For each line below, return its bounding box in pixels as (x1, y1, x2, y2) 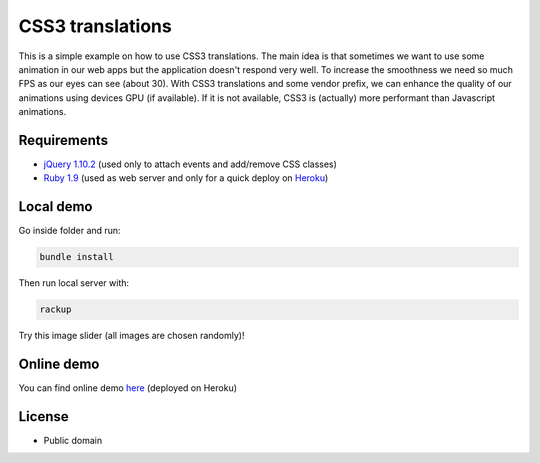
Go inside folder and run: (18, 225, 121, 237)
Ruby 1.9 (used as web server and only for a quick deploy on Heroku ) (43, 172, 329, 184)
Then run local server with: (18, 277, 130, 289)
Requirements (18, 131, 109, 149)
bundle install (39, 251, 114, 263)
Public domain (43, 435, 103, 447)
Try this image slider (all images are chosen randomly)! (18, 330, 245, 342)
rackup (39, 304, 72, 315)
